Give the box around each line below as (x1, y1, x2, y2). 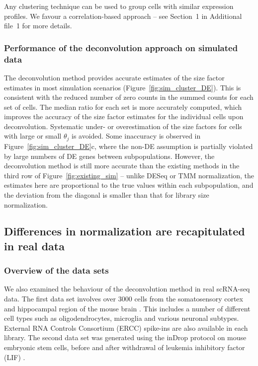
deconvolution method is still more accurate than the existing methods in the (4, 160, 240, 171)
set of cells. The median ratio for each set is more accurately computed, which (4, 101, 242, 112)
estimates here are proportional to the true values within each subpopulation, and (4, 180, 254, 190)
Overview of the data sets (4, 264, 109, 277)
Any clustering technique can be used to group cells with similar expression (4, 1, 234, 11)
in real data (4, 238, 65, 253)
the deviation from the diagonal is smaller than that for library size (4, 189, 209, 200)
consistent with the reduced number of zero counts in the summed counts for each (4, 92, 254, 102)
